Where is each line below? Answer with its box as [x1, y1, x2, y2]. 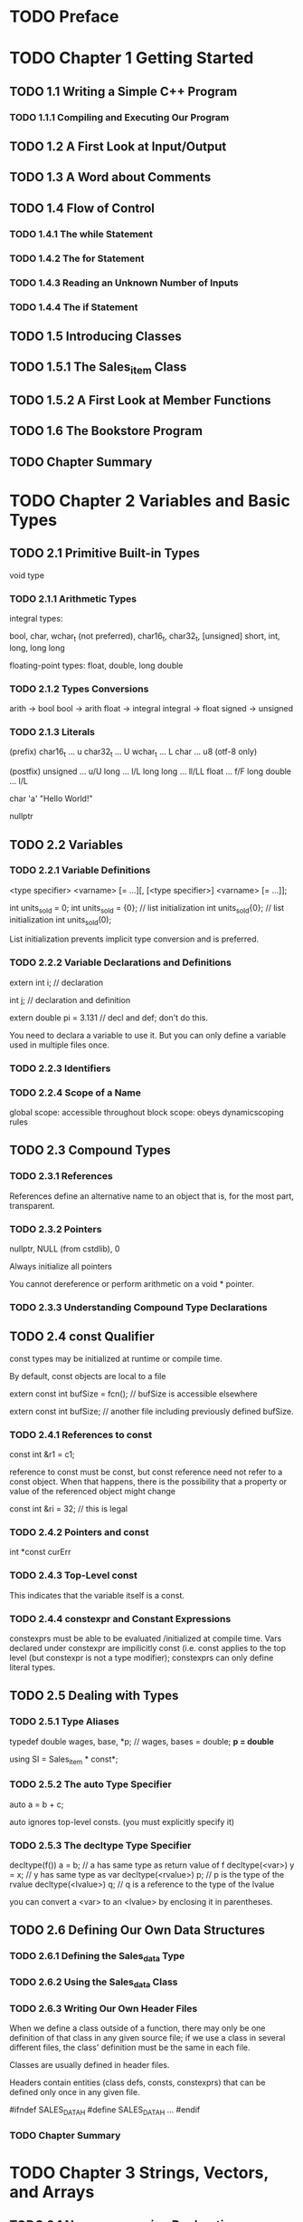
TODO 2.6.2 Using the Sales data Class [9, 1976, 178, 1990]
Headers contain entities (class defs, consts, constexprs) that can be [9, 2077, 266, 2088]
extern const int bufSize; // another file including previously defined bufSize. [9, 1406, 294, 1416]
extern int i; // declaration [9, 977, 104, 988]
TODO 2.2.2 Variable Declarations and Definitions [9, 956, 232, 969]
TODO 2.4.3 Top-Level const [9, 1570, 138, 1582]
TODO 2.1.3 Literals [9, 726, 95, 738]
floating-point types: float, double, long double [9, 660, 184, 671]
